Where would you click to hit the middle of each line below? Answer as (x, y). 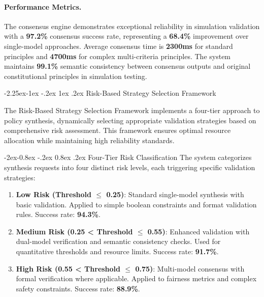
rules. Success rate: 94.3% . (58, 214)
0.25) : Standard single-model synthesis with (175, 194)
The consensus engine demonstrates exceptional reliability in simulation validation (132, 26)
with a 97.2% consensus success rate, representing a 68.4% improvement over (126, 36)
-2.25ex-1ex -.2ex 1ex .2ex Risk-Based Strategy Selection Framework (110, 93)
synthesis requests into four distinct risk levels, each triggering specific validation (130, 167)
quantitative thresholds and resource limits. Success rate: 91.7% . (117, 251)
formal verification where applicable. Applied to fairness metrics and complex (136, 278)
